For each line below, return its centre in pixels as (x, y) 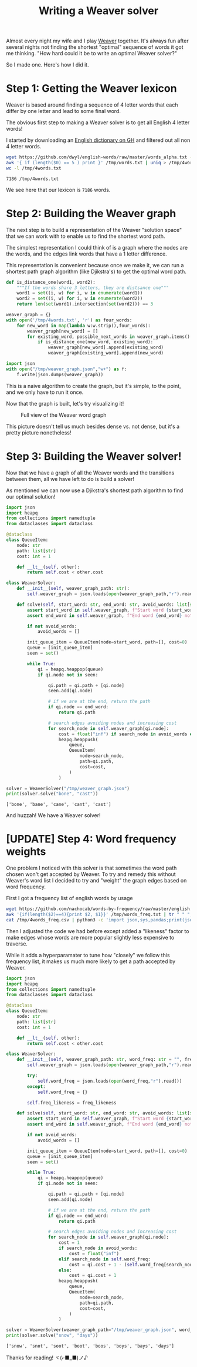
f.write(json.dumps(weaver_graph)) (60, 374)
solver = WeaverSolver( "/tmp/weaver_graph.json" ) (68, 788)
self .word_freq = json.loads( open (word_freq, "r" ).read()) (110, 1081)
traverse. (17, 944)
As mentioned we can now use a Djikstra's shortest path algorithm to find (95, 490)
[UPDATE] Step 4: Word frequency (91, 839)
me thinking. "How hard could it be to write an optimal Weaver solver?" (92, 54)
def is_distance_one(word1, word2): (51, 282)
